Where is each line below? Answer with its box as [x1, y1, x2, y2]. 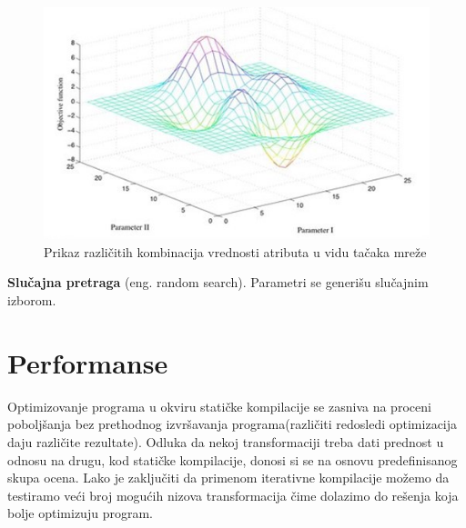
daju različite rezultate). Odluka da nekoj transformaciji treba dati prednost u [7, 432, 444, 451]
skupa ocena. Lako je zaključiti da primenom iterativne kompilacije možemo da [7, 468, 450, 487]
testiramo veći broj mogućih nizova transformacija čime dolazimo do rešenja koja [7, 485, 459, 504]
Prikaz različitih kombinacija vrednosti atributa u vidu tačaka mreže [44, 242, 427, 261]
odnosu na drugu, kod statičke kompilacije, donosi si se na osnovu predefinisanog [7, 450, 458, 469]
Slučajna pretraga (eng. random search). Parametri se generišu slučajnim [7, 273, 429, 292]
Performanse [7, 344, 168, 381]
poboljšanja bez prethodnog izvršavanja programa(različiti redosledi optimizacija [7, 414, 458, 433]
